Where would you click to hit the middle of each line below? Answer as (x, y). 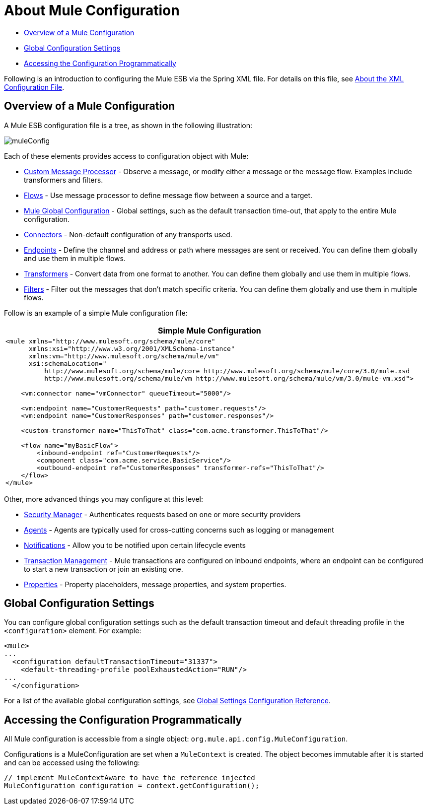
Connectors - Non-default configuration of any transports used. (128, 234)
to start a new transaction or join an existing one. (104, 569)
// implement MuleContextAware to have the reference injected (130, 778)
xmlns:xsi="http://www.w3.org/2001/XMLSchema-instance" (132, 348)
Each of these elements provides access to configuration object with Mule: (126, 156)
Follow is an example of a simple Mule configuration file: (96, 313)
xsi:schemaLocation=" (68, 363)
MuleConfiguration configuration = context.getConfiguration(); (132, 786)
